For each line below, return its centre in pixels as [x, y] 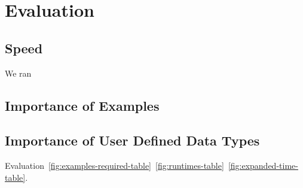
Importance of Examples [82, 105]
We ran [18, 73]
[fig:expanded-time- [263, 166]
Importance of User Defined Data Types [132, 140]
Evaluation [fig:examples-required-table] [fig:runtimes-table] [114, 166]
